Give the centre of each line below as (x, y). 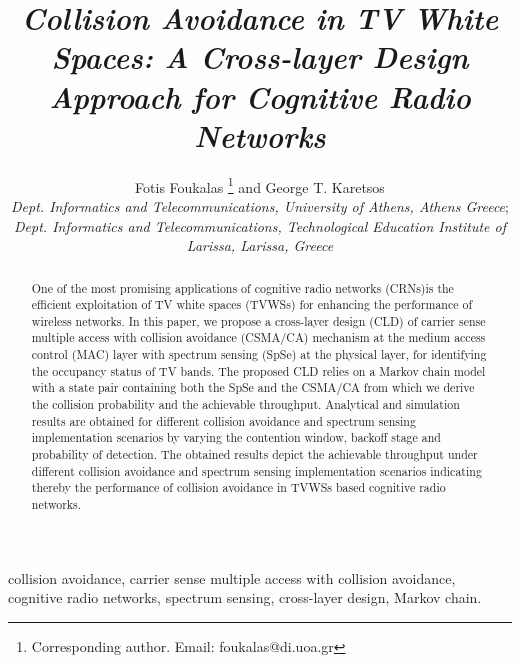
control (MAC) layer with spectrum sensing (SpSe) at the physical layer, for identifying (259, 354)
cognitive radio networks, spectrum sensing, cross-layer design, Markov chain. (245, 597)
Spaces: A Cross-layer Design (260, 57)
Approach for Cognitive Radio (260, 96)
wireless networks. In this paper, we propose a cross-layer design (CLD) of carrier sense (258, 320)
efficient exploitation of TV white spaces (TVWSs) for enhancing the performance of (252, 304)
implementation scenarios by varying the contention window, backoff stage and (236, 437)
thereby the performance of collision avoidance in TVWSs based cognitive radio (238, 487)
